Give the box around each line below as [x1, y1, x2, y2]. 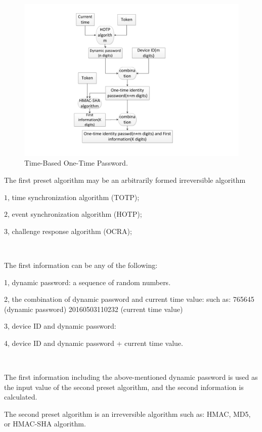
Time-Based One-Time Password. [24, 158, 128, 168]
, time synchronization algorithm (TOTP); [8, 191, 140, 202]
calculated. [4, 391, 37, 402]
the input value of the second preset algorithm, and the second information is [4, 381, 244, 392]
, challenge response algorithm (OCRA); [8, 225, 132, 236]
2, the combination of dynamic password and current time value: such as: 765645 [4, 294, 254, 304]
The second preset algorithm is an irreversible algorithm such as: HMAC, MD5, [4, 408, 251, 419]
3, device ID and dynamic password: [4, 321, 116, 331]
